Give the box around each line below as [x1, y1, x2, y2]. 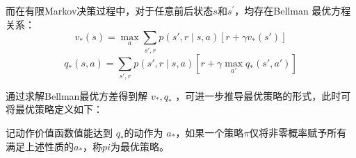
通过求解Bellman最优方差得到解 [6, 88, 148, 103]
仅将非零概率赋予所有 [249, 125, 347, 140]
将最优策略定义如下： [6, 102, 103, 116]
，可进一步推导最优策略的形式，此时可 [175, 88, 351, 103]
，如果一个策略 [175, 125, 244, 140]
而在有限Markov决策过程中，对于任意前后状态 [6, 3, 213, 17]
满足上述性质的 [6, 139, 74, 153]
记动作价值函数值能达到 [6, 125, 113, 140]
